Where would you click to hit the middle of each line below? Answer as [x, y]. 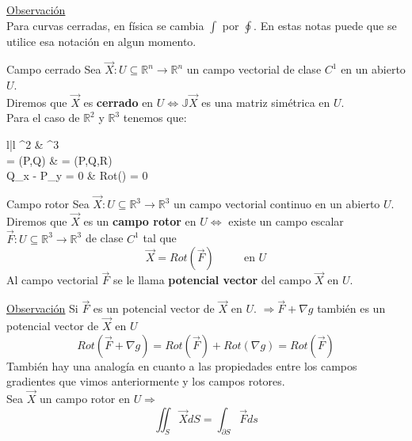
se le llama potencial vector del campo [212, 280]
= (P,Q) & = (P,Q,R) [59, 160]
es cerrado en [118, 102]
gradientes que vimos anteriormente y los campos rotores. [146, 381]
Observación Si [42, 308]
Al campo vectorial [52, 280]
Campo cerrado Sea [54, 69]
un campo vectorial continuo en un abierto [277, 203]
